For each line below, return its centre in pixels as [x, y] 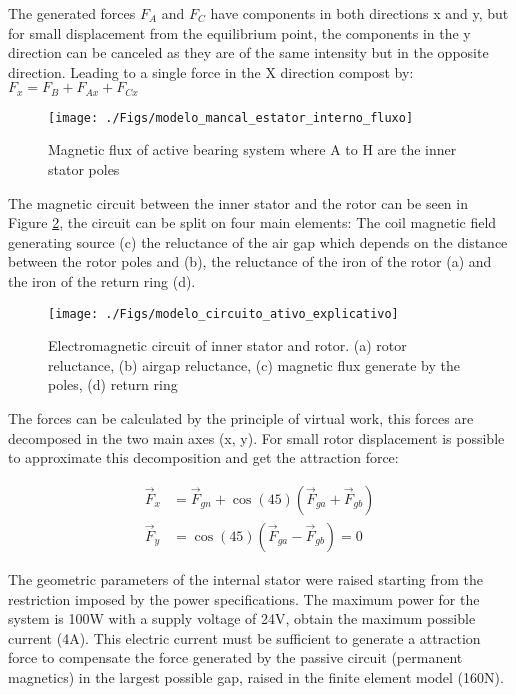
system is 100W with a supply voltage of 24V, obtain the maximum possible [242, 618]
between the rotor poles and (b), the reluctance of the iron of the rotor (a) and [250, 261]
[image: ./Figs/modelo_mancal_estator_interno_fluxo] [231, 117]
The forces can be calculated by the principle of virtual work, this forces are [241, 418]
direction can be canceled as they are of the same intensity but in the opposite [248, 52]
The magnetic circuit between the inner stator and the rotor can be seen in [238, 202]
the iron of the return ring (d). [102, 281]
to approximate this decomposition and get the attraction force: [203, 457]
